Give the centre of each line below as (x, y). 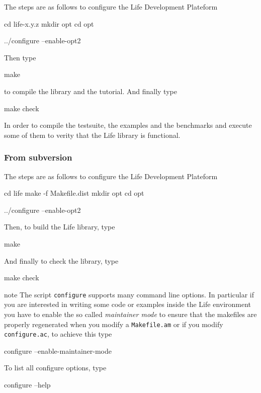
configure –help (27, 385)
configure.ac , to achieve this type (58, 334)
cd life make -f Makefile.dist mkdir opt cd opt (74, 193)
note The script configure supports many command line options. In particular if (129, 294)
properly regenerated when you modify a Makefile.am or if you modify (114, 324)
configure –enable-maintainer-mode (58, 350)
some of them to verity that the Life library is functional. (92, 135)
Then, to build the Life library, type (60, 227)
